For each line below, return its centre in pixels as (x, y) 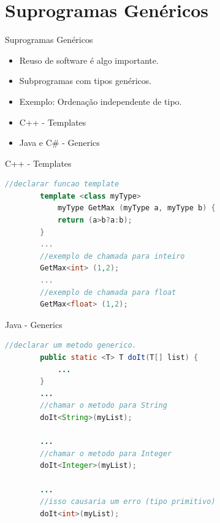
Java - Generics (34, 324)
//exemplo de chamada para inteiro (112, 256)
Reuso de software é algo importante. (89, 60)
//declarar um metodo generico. (71, 345)
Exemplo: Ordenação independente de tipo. (101, 101)
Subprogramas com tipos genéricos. (85, 81)
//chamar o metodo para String (104, 406)
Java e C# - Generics (59, 143)
